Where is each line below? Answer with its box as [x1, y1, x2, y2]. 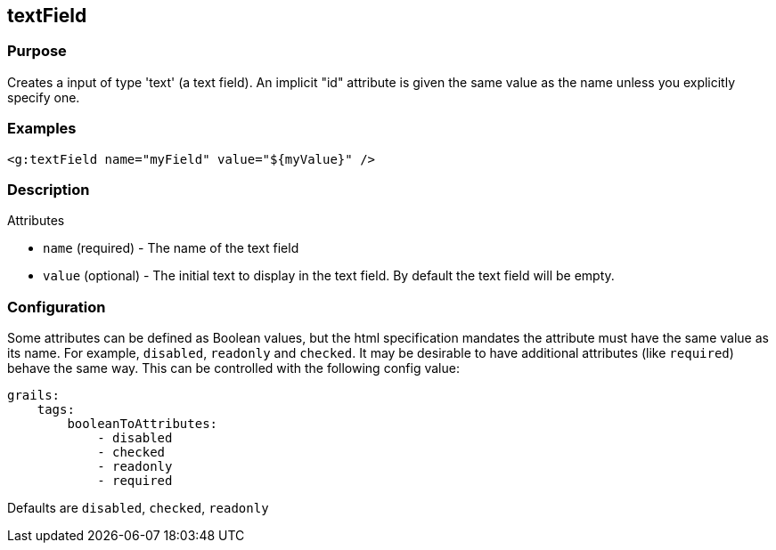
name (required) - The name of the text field [43, 240, 299, 256]
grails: [7, 388, 61, 403]
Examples [7, 119, 77, 138]
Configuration [7, 297, 106, 316]
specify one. [7, 89, 80, 105]
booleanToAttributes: [67, 417, 218, 432]
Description [7, 180, 90, 198]
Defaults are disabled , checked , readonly [7, 500, 269, 516]
